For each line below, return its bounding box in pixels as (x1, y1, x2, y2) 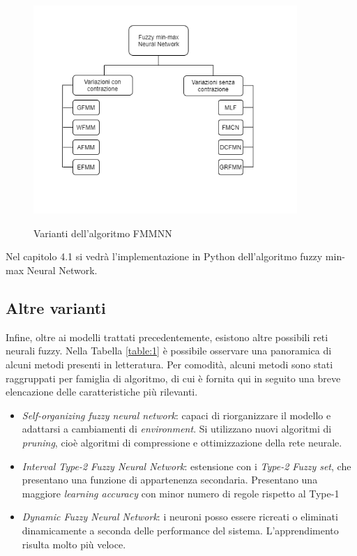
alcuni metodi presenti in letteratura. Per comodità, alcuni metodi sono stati (6, 356, 333, 371)
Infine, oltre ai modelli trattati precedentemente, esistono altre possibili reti (6, 329, 328, 344)
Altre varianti (6, 296, 106, 318)
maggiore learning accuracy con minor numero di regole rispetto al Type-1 (22, 486, 340, 500)
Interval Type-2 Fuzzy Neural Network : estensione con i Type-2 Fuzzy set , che (22, 458, 351, 473)
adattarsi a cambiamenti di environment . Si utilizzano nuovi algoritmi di (22, 421, 332, 436)
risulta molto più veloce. (22, 536, 126, 551)
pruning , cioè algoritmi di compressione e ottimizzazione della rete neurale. (22, 435, 342, 449)
